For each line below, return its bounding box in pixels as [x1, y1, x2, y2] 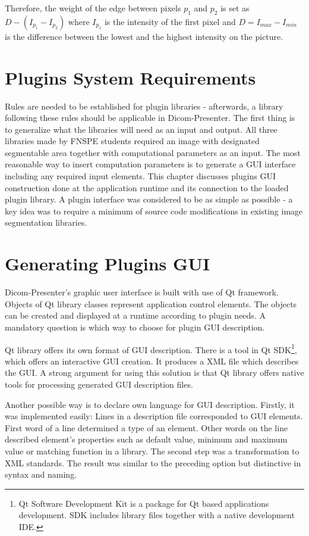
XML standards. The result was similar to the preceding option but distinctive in [5, 456, 301, 469]
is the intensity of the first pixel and [104, 15, 236, 27]
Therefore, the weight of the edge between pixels [5, 2, 181, 14]
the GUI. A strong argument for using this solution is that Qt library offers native [5, 366, 304, 379]
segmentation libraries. [5, 216, 87, 229]
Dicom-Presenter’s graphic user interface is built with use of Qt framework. [5, 286, 279, 298]
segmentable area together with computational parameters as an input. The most [5, 146, 301, 158]
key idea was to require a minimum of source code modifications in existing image [5, 204, 303, 217]
